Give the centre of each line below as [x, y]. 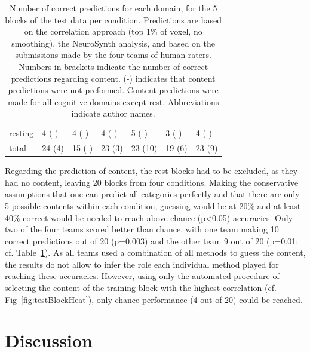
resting [22, 133]
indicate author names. [113, 113]
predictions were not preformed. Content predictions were [113, 90]
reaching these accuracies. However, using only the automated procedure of [142, 276]
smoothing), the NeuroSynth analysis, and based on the [113, 43]
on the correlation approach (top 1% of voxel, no [113, 31]
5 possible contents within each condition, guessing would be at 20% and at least [153, 205]
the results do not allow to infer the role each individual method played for [142, 264]
